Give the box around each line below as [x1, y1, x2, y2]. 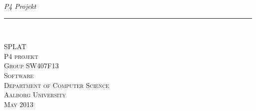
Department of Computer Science [4, 80, 109, 90]
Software [4, 70, 34, 80]
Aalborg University [4, 89, 66, 100]
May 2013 [4, 99, 33, 109]
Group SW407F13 [4, 60, 59, 71]
